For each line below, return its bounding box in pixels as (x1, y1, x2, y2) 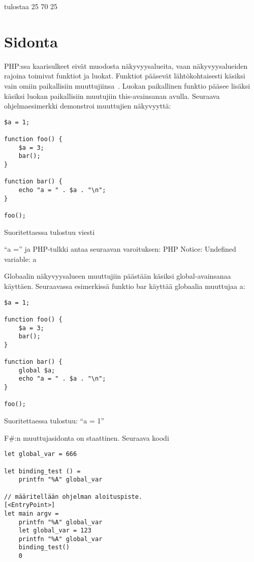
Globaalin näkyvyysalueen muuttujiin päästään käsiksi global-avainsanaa (4, 271, 231, 281)
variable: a (4, 253, 37, 264)
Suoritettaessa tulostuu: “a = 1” (4, 415, 105, 426)
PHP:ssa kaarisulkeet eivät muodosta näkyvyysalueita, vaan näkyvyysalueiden (4, 60, 248, 71)
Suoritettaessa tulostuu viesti (4, 226, 95, 237)
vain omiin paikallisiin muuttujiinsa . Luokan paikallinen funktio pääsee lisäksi (4, 80, 250, 91)
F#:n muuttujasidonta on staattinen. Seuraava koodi (4, 432, 169, 443)
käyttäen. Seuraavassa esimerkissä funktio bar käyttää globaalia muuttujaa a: (4, 280, 245, 291)
